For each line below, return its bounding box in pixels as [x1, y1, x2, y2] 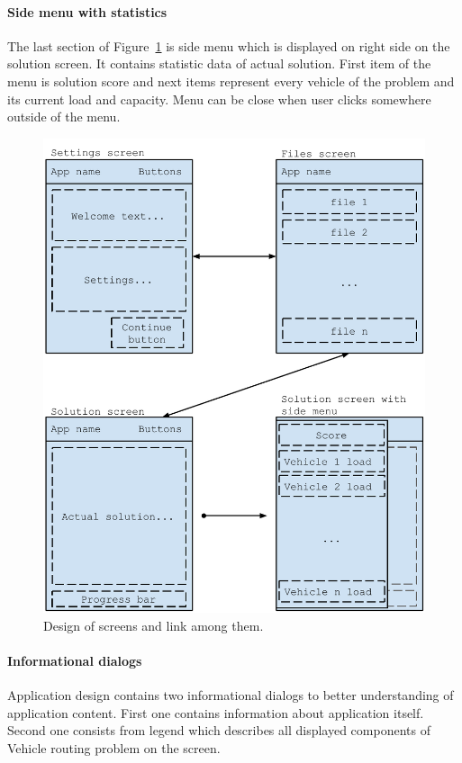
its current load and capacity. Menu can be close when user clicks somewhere [7, 89, 431, 108]
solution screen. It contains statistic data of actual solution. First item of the [7, 54, 431, 73]
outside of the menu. [7, 107, 121, 126]
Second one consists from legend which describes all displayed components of [7, 721, 430, 740]
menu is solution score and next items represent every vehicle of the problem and [7, 71, 455, 90]
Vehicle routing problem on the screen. [7, 739, 221, 758]
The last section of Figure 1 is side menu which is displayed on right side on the [7, 36, 450, 55]
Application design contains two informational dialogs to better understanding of [7, 686, 454, 705]
